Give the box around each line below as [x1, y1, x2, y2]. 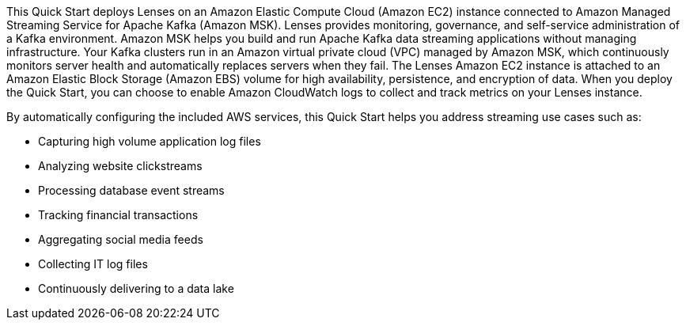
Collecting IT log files [38, 257, 148, 271]
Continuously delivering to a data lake [38, 282, 234, 295]
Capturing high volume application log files [38, 135, 261, 148]
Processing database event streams [38, 184, 225, 197]
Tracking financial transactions [38, 208, 199, 222]
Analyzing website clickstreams [38, 159, 203, 172]
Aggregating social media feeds [38, 233, 203, 246]
